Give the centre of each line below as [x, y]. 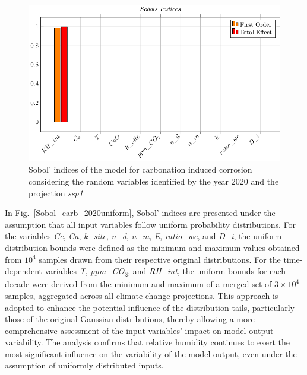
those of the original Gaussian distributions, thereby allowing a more [130, 319]
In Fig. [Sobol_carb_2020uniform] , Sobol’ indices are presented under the [140, 213]
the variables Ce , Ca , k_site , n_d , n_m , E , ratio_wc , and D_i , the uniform [143, 236]
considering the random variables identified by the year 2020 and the [154, 181]
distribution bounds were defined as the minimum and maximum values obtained [152, 247]
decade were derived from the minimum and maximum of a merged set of [138, 284]
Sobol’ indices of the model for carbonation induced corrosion [140, 169]
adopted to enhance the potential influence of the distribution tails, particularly [150, 307]
